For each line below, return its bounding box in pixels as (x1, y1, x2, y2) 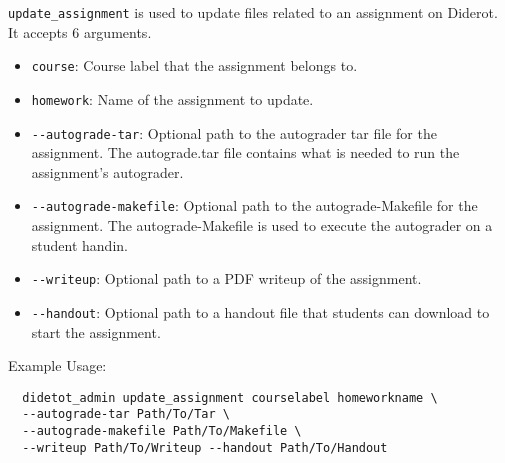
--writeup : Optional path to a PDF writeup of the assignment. (31, 268, 422, 289)
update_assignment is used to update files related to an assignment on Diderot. (8, 2, 498, 22)
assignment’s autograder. (31, 161, 184, 182)
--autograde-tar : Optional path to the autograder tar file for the (31, 122, 437, 143)
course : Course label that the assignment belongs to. (31, 55, 358, 76)
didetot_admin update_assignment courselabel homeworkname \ (22, 390, 438, 405)
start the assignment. (31, 321, 161, 342)
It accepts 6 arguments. (8, 21, 152, 42)
